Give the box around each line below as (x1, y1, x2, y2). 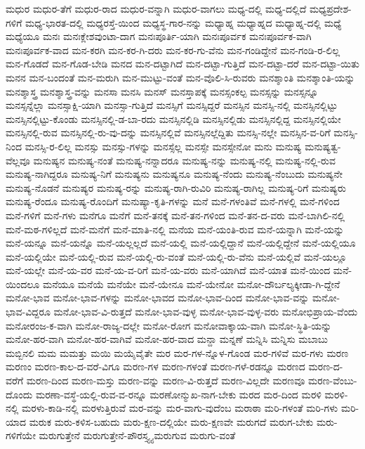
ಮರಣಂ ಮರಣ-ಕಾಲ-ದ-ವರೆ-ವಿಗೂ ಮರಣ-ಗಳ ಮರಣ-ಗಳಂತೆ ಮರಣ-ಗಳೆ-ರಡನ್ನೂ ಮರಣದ (6, 359, 305, 374)
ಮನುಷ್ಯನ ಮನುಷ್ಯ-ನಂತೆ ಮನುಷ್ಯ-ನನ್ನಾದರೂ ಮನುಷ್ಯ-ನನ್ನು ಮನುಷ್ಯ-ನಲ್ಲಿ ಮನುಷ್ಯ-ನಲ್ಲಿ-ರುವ (33, 152, 336, 167)
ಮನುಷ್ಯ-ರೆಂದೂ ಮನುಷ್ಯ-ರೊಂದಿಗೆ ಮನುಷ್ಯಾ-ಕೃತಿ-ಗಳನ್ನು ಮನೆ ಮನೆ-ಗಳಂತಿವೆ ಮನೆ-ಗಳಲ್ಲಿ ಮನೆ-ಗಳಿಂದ (6, 194, 340, 209)
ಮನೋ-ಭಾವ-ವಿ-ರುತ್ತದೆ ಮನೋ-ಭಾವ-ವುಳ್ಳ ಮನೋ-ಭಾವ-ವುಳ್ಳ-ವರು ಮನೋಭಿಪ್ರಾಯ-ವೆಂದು (53, 304, 358, 319)
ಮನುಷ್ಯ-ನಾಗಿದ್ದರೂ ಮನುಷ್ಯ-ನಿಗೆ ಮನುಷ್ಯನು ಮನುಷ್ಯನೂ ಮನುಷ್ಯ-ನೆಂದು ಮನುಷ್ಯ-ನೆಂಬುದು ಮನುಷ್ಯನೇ (6, 167, 343, 181)
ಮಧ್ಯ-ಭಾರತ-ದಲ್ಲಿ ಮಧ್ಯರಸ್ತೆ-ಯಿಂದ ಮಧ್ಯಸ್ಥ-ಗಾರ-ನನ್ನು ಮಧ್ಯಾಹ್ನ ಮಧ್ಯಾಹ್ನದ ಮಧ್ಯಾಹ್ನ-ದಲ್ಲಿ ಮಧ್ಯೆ (25, 15, 342, 30)
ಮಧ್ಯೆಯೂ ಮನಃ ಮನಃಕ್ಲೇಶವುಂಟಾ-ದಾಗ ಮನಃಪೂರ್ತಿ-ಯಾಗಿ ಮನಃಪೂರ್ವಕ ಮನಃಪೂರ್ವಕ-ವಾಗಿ (6, 29, 312, 44)
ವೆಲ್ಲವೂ (6, 152, 30, 167)
